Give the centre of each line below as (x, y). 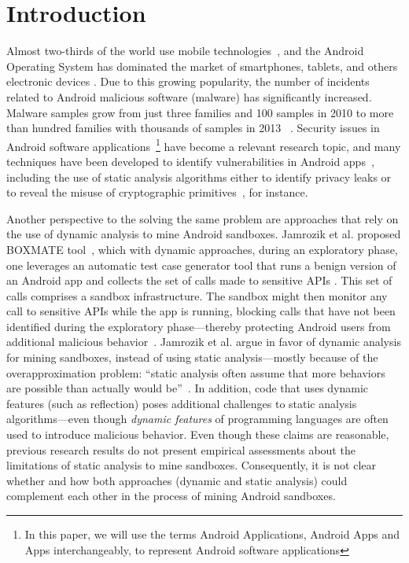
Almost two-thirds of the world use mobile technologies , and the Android (185, 51)
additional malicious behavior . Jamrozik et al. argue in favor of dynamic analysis (204, 342)
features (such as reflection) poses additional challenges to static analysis (182, 403)
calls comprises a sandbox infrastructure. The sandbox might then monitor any (197, 295)
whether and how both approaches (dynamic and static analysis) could (177, 480)
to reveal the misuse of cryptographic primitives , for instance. (157, 192)
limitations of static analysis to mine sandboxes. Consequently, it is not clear (192, 465)
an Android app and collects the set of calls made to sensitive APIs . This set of (199, 280)
